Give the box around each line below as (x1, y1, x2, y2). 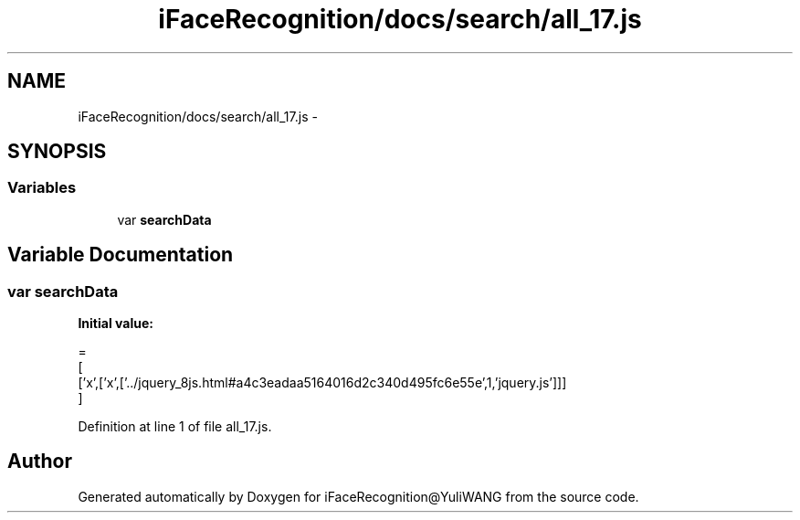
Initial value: (78, 315, 153, 332)
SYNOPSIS (7, 140, 107, 164)
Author (7, 450, 72, 473)
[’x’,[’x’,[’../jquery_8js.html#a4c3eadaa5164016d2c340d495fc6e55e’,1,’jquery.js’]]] (78, 375, 567, 391)
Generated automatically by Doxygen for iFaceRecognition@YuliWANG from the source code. (78, 488, 639, 504)
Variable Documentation (7, 243, 234, 267)
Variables (7, 178, 77, 197)
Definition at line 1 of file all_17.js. (78, 419, 272, 435)
